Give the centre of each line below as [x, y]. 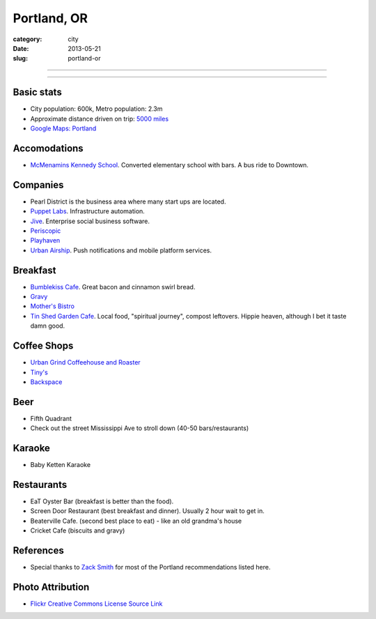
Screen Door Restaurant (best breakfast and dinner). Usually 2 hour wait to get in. [147, 511]
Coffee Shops [43, 346]
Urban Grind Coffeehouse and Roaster [85, 362]
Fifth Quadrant [51, 418]
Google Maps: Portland [63, 128]
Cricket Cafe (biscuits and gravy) [78, 530]
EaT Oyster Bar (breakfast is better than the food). [102, 501]
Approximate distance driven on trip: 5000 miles [100, 119]
